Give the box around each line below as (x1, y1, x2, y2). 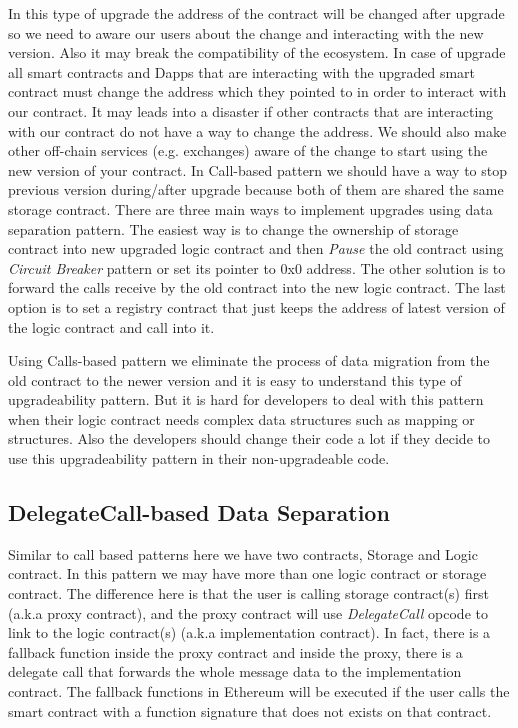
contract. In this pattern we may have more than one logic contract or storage (8, 563, 487, 584)
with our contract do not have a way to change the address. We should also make (8, 120, 507, 141)
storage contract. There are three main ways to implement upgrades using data (8, 198, 493, 219)
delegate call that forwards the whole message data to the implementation (8, 661, 462, 682)
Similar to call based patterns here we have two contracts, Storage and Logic (8, 543, 478, 564)
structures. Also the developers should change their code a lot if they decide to (8, 428, 490, 449)
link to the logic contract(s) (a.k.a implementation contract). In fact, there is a (8, 622, 491, 643)
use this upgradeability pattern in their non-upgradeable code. (8, 448, 390, 469)
